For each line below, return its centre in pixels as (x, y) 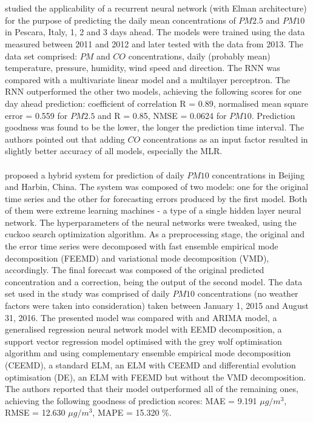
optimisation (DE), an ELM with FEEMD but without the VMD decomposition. (156, 377)
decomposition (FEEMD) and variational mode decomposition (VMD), (137, 258)
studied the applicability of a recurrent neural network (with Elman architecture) (156, 8)
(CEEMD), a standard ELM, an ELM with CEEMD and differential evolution (150, 365)
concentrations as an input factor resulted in (225, 139)
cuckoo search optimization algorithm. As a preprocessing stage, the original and (155, 234)
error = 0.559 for (36, 115)
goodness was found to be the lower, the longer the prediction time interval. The (155, 127)
